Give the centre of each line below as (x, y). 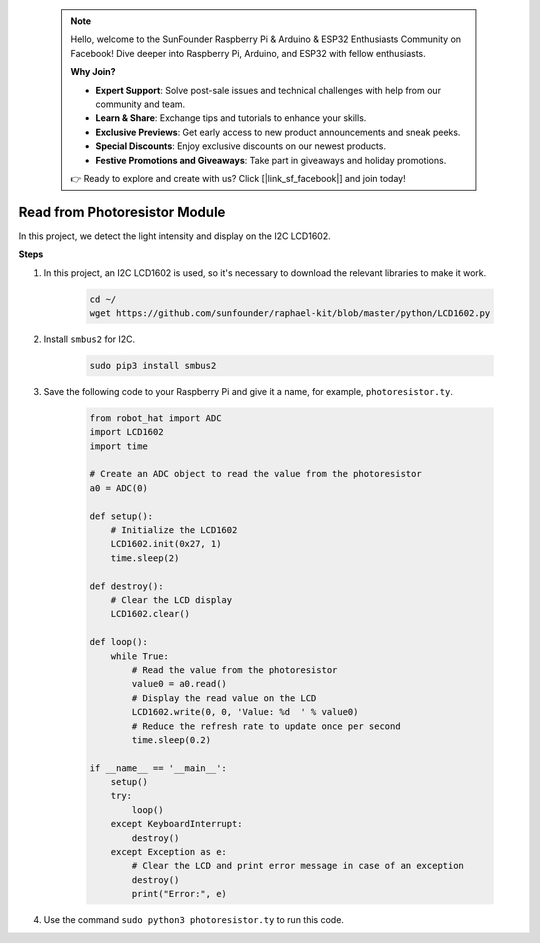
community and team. (140, 104)
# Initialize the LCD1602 (174, 530)
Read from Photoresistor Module (122, 211)
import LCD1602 (126, 432)
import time (119, 446)
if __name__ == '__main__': (158, 768)
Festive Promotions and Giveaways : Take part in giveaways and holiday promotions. (271, 160)
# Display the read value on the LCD (224, 698)
